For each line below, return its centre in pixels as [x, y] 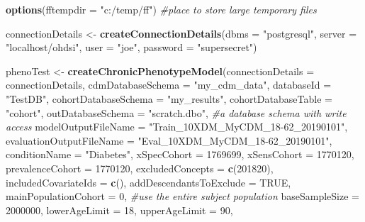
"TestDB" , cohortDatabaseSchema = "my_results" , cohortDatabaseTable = [169, 98]
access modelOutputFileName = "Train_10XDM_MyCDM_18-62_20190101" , [177, 127]
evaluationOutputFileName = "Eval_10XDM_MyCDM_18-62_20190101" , [169, 140]
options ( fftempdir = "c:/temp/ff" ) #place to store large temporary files [161, 9]
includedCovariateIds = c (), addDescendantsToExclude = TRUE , [148, 182]
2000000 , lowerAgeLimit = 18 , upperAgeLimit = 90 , [119, 210]
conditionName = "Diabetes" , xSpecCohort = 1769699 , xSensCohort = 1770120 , [180, 154]
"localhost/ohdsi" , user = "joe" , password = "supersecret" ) [131, 47]
